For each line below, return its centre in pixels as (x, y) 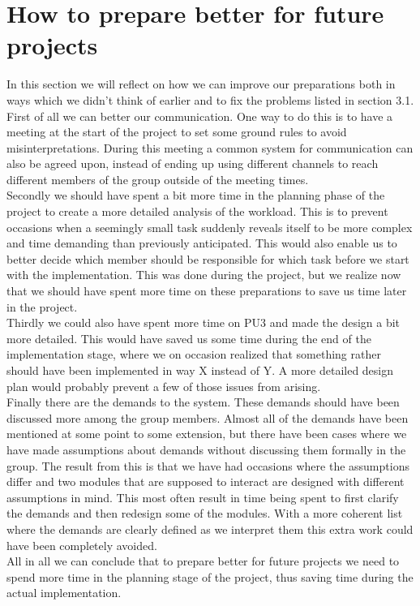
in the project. (42, 306)
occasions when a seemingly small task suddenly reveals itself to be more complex (210, 227)
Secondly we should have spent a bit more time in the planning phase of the (196, 195)
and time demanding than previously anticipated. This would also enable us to (202, 243)
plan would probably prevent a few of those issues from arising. (164, 386)
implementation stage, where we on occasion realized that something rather (194, 354)
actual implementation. (64, 593)
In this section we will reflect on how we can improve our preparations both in (201, 84)
